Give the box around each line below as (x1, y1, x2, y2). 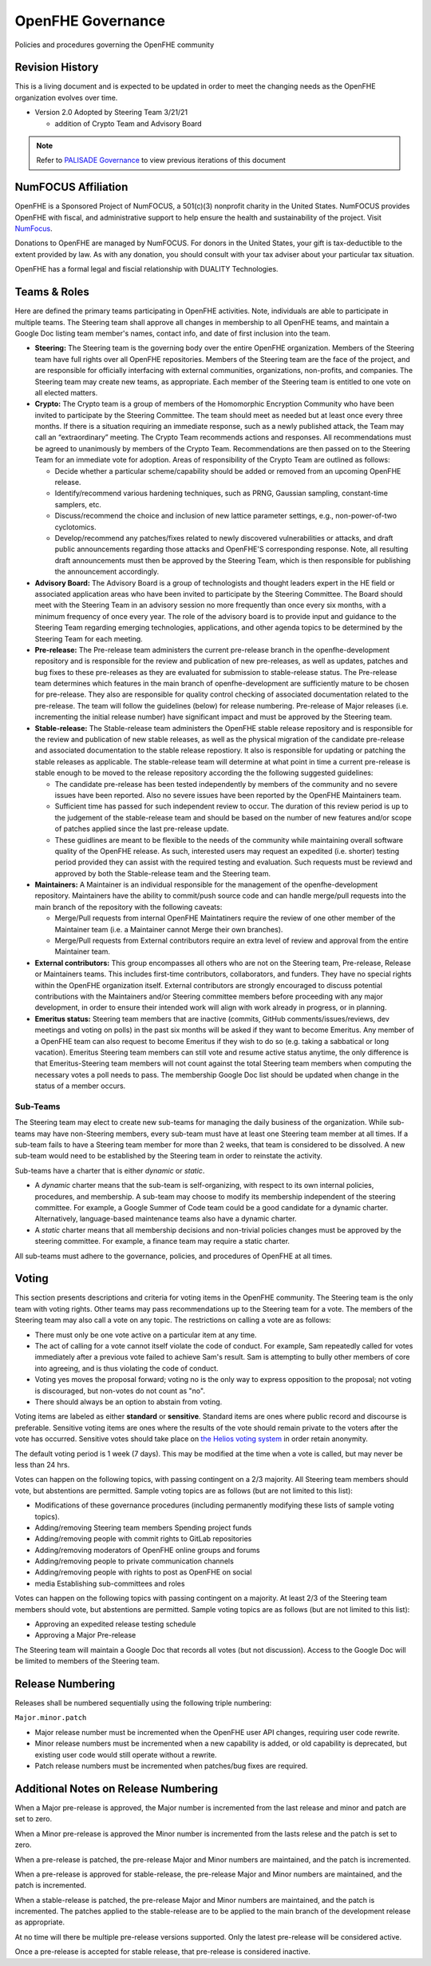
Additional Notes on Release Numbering (14, 1781, 219, 1795)
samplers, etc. (54, 499, 101, 509)
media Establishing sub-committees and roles (34, 1579, 185, 1588)
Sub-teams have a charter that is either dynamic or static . (14, 1166, 205, 1175)
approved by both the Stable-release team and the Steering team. (54, 868, 271, 878)
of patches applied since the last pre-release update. (54, 824, 229, 834)
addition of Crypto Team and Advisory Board (54, 118, 203, 128)
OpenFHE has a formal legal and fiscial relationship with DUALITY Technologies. (14, 264, 279, 274)
